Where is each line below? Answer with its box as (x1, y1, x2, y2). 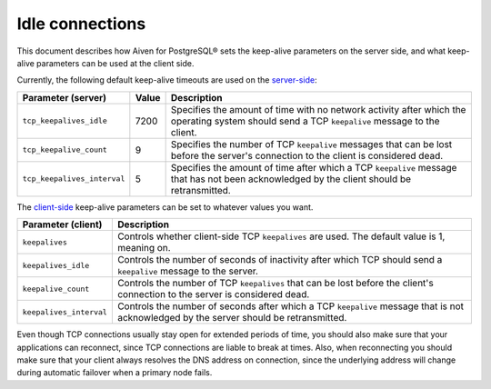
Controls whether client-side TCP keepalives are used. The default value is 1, (116, 230, 446, 243)
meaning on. (116, 242, 172, 254)
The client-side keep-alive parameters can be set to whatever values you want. (16, 201, 314, 213)
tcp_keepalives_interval (22, 174, 125, 184)
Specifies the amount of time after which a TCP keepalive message (170, 161, 457, 174)
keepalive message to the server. (116, 264, 259, 277)
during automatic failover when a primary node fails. (16, 367, 213, 378)
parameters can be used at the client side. (36, 57, 195, 68)
